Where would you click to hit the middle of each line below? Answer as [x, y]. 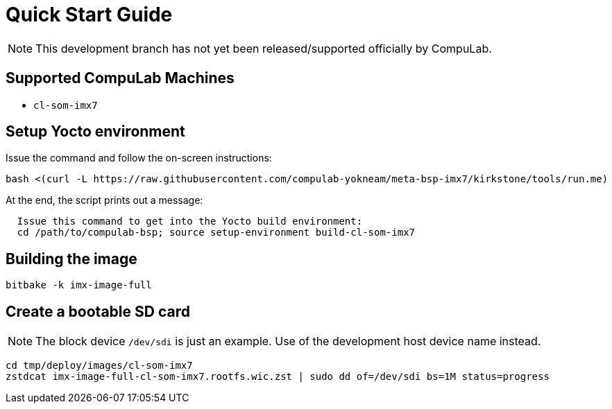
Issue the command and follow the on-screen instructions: [139, 158]
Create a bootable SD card [98, 311]
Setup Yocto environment [95, 132]
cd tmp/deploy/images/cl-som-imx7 [99, 366]
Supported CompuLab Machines [120, 78]
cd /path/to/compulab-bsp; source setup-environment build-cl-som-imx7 [216, 233]
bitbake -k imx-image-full [79, 285]
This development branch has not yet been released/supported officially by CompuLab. [264, 48]
